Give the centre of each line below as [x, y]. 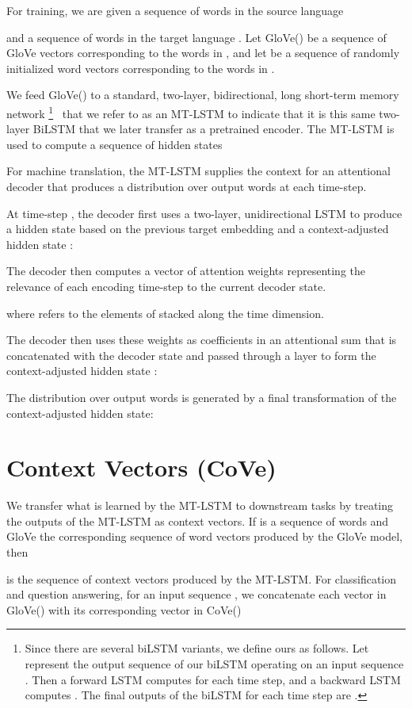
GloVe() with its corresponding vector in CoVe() [124, 609]
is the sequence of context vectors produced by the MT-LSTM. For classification [202, 578]
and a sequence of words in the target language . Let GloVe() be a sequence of [196, 37]
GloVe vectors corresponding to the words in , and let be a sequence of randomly [203, 53]
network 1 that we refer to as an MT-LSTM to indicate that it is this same [191, 112]
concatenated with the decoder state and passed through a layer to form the [191, 355]
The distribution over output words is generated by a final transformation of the [202, 397]
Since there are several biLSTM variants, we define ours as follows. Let [197, 648]
